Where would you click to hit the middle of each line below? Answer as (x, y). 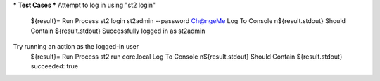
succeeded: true (55, 66)
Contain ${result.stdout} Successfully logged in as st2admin (118, 31)
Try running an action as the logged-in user (76, 47)
